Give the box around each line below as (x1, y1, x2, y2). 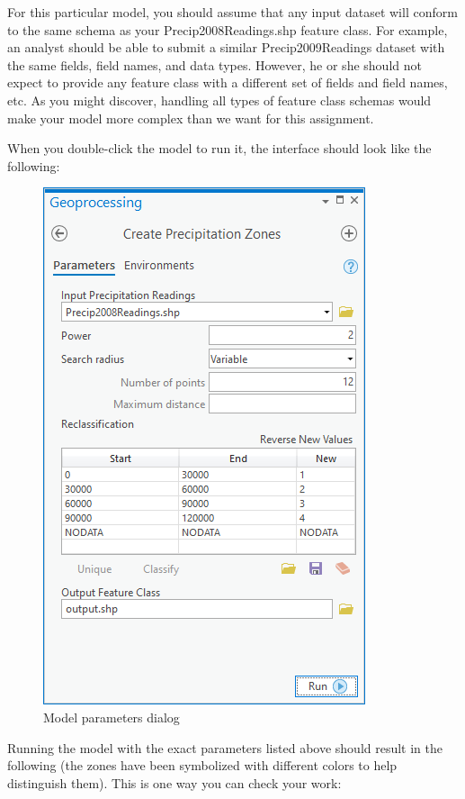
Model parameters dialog (43, 707, 180, 726)
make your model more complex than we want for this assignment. (7, 108, 374, 127)
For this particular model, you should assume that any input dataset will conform (7, 3, 458, 21)
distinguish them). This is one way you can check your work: (7, 773, 342, 792)
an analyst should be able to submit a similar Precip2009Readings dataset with (7, 38, 445, 57)
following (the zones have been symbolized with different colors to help (7, 756, 398, 775)
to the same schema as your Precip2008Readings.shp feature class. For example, (7, 20, 448, 39)
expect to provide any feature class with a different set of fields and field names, (7, 73, 448, 92)
